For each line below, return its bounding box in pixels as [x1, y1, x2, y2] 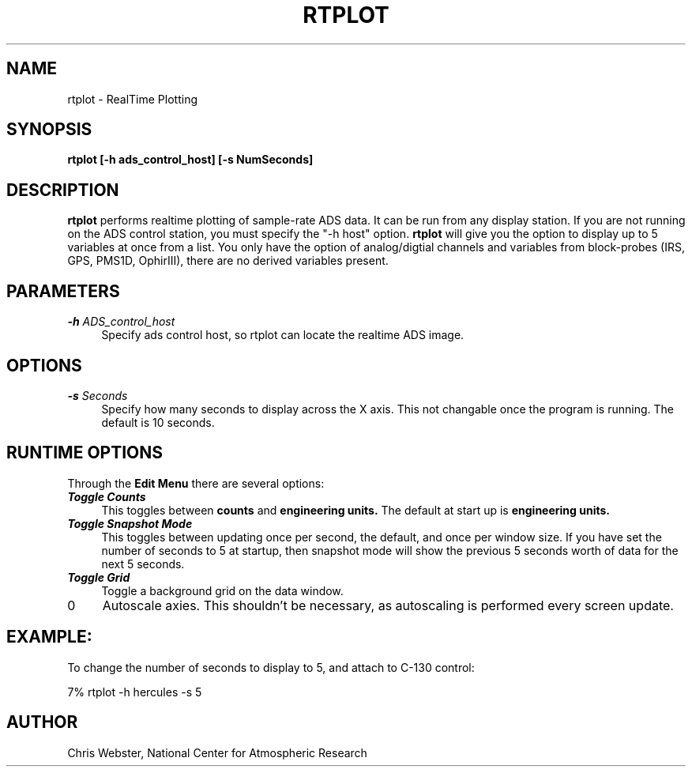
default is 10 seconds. [101, 415, 215, 429]
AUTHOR [6, 712, 78, 733]
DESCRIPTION [6, 179, 119, 200]
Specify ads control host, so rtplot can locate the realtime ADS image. [101, 328, 464, 342]
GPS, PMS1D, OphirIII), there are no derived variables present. [67, 254, 389, 268]
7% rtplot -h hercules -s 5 [67, 684, 202, 699]
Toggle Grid [67, 570, 130, 584]
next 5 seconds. [101, 556, 185, 571]
